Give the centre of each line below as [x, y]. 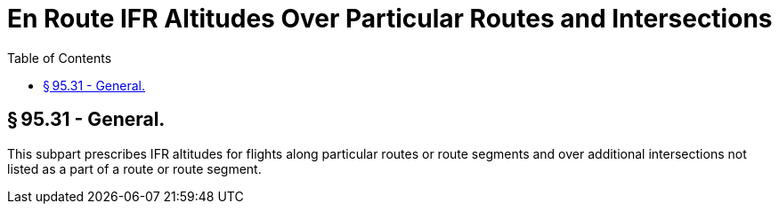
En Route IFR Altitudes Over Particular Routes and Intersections [390, 19]
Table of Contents [60, 58]
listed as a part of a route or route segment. [134, 168]
